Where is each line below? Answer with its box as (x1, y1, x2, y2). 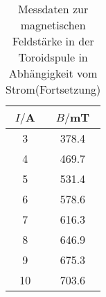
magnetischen (20, 17, 86, 33)
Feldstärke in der (12, 33, 94, 49)
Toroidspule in (18, 49, 88, 65)
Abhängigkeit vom (8, 65, 98, 81)
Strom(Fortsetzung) (6, 81, 101, 97)
